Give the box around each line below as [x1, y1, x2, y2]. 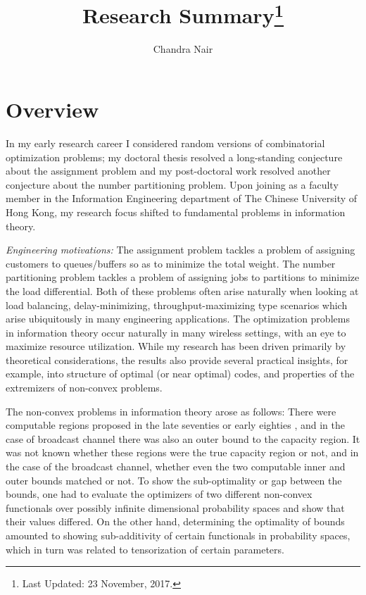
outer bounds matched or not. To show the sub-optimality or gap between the [6, 472, 342, 487]
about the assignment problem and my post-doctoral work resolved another [6, 163, 331, 178]
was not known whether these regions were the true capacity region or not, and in [6, 445, 359, 460]
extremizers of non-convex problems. [6, 380, 163, 395]
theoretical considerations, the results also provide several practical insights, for [6, 352, 348, 367]
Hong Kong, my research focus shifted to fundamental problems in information [6, 204, 346, 219]
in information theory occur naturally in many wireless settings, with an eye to [6, 325, 346, 339]
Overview [6, 95, 99, 124]
